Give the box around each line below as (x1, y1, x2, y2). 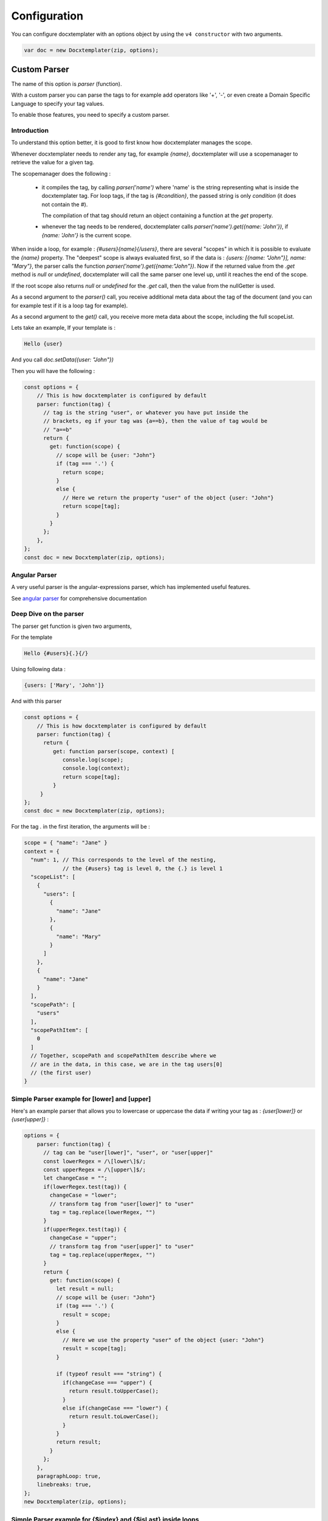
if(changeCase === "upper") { (62, 1379, 152, 1386)
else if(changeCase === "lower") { (62, 1404, 168, 1411)
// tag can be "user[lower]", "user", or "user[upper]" (43, 1149, 213, 1156)
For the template (11, 633, 53, 641)
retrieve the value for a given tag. (11, 159, 94, 166)
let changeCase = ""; (43, 1175, 108, 1182)
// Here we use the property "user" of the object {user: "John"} (62, 1336, 264, 1343)
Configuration (11, 9, 84, 23)
